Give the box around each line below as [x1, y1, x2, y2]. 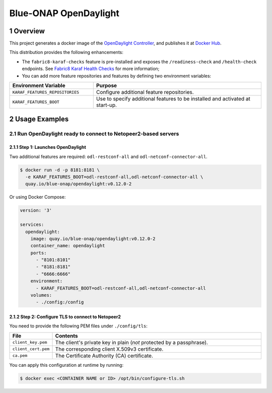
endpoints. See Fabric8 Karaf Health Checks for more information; [22, 66, 160, 72]
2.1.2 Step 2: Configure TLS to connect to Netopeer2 [9, 314, 121, 320]
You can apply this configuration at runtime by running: [9, 362, 123, 368]
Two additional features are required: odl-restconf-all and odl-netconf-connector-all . [9, 153, 208, 159]
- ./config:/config [36, 299, 84, 305]
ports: [30, 250, 47, 256]
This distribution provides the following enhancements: [9, 49, 123, 55]
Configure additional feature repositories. [96, 89, 194, 96]
